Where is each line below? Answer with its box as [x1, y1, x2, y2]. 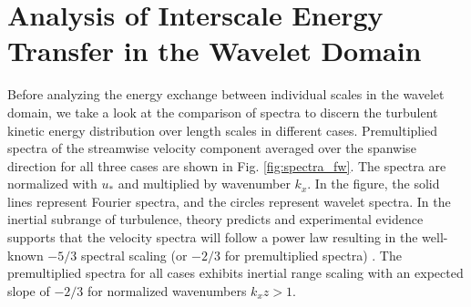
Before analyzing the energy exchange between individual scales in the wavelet [7, 85, 445, 104]
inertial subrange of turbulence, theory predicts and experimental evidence [7, 210, 424, 229]
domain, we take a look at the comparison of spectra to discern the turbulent [7, 102, 438, 121]
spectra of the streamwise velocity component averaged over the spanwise [7, 138, 416, 158]
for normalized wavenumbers [87, 281, 247, 300]
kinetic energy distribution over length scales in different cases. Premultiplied [7, 120, 438, 139]
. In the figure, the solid [307, 174, 440, 193]
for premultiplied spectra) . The [224, 245, 402, 264]
